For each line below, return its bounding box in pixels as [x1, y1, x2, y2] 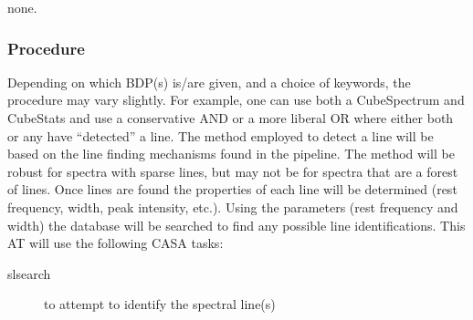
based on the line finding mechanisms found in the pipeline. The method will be [7, 144, 455, 163]
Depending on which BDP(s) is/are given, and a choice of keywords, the [7, 72, 411, 91]
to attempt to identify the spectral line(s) [44, 294, 276, 314]
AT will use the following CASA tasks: [7, 233, 224, 253]
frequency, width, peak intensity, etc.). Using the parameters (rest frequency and [7, 197, 458, 216]
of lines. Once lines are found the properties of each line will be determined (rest [7, 180, 457, 199]
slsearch [7, 263, 51, 283]
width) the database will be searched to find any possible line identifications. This [7, 215, 466, 234]
